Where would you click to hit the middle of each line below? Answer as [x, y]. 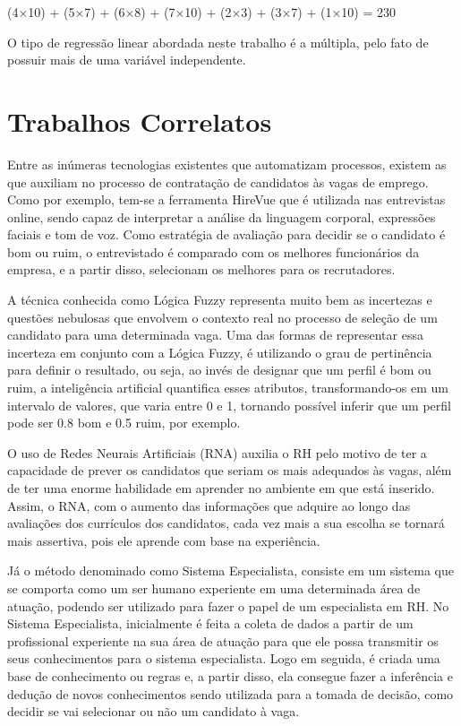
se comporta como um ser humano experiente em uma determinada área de [214, 588]
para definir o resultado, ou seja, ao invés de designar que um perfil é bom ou [219, 370]
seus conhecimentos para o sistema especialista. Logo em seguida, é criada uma [224, 658]
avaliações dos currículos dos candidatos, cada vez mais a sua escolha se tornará [226, 523]
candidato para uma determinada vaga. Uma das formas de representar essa [215, 335]
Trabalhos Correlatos [140, 121]
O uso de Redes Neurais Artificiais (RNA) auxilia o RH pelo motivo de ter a [217, 452]
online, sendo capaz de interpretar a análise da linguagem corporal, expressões [222, 216]
